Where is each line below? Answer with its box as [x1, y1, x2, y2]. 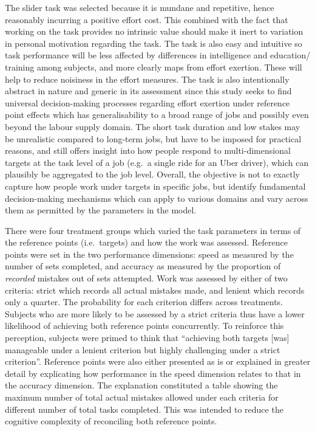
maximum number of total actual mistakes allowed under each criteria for [5, 391, 279, 403]
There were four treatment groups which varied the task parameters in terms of [5, 224, 301, 236]
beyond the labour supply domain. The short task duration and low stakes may [5, 120, 300, 133]
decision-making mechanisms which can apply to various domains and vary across [5, 191, 308, 204]
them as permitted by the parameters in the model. [5, 204, 197, 216]
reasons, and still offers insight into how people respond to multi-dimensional [5, 144, 291, 157]
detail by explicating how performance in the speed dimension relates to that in [5, 367, 301, 379]
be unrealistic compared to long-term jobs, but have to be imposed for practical [5, 132, 302, 145]
